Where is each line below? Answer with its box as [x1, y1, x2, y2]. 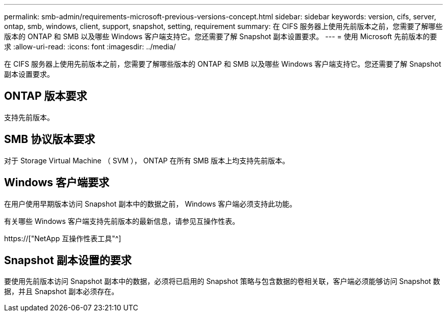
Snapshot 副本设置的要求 [4, 253, 132, 267]
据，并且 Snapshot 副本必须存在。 [4, 287, 119, 296]
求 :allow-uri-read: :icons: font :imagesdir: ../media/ [4, 42, 176, 51]
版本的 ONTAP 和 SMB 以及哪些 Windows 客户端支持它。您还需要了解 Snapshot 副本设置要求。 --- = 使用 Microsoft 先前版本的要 [4, 32, 437, 41]
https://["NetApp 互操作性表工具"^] [4, 234, 121, 243]
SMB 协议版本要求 [4, 133, 95, 146]
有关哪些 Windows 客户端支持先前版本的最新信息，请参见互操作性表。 [4, 216, 239, 225]
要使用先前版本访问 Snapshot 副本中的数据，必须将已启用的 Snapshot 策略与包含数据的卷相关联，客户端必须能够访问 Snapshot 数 [4, 277, 440, 286]
